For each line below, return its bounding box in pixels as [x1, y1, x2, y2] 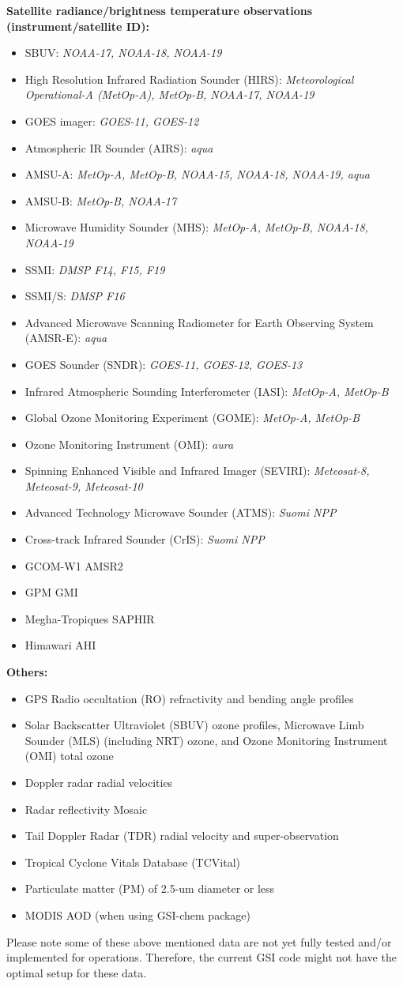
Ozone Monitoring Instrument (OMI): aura [24, 435, 234, 452]
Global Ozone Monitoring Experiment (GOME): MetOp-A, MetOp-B [24, 409, 360, 426]
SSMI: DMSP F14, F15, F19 [24, 261, 165, 277]
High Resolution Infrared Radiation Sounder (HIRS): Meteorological [24, 70, 354, 87]
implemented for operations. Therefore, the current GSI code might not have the [6, 949, 397, 965]
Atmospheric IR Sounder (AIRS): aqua [24, 139, 213, 156]
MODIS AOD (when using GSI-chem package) [24, 906, 251, 923]
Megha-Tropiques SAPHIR [24, 610, 155, 627]
